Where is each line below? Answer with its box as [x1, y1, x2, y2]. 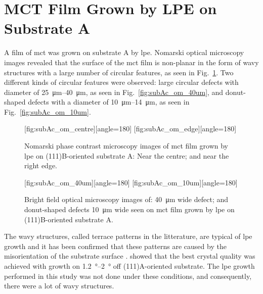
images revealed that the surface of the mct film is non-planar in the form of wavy [4, 57, 259, 67]
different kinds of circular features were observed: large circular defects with [4, 77, 239, 87]
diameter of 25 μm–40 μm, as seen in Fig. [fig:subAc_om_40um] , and [4, 86, 224, 97]
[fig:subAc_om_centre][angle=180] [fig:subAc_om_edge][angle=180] [24, 123, 237, 134]
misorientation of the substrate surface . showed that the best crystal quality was [4, 251, 255, 261]
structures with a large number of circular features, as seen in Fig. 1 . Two [4, 67, 234, 77]
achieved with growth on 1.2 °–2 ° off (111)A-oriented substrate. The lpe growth [4, 261, 255, 271]
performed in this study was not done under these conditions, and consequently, [4, 270, 252, 281]
